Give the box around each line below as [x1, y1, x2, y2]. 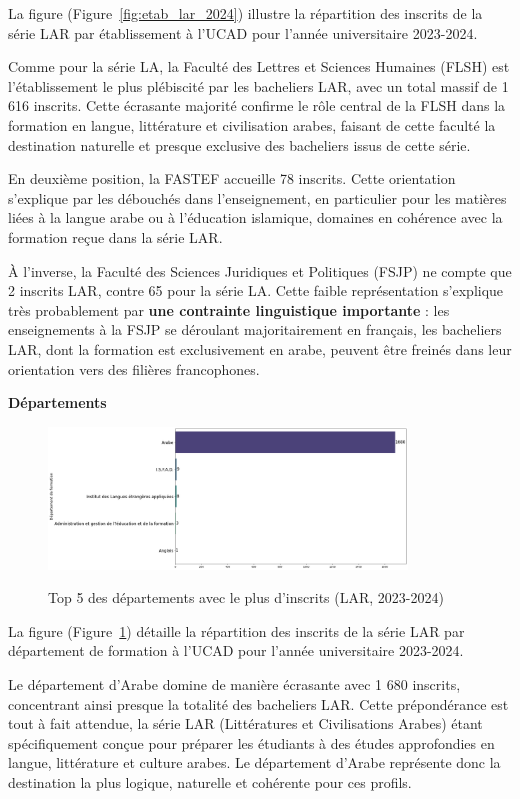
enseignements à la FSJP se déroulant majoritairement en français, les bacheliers [8, 319, 502, 340]
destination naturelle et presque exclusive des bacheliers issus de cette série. [8, 134, 471, 155]
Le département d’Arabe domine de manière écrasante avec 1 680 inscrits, [8, 673, 461, 694]
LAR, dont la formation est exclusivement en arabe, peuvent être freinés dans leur [8, 338, 512, 359]
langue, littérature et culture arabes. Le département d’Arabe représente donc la [8, 752, 501, 773]
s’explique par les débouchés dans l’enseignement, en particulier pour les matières [8, 187, 507, 208]
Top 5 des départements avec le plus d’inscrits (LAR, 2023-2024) [48, 587, 444, 608]
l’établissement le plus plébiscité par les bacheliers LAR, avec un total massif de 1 [8, 75, 509, 96]
